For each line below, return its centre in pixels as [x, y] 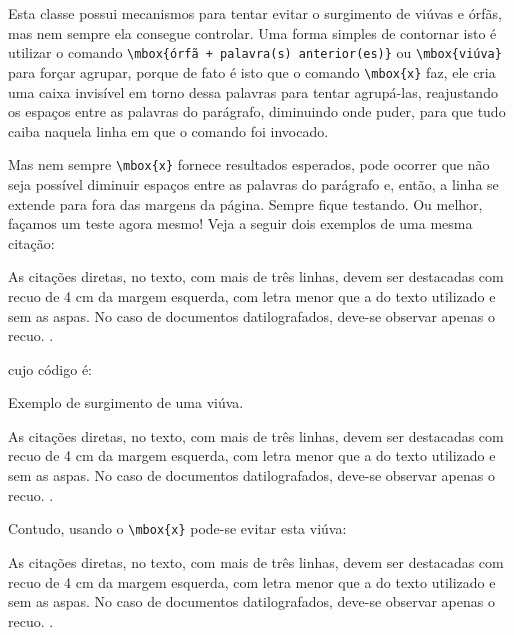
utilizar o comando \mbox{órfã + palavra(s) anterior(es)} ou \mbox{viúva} [255, 52]
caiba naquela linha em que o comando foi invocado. [168, 130]
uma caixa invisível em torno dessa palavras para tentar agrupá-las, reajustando [253, 91]
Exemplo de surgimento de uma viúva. [126, 402]
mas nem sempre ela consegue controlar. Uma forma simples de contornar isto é [252, 32]
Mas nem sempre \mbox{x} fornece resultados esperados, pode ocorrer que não [249, 164]
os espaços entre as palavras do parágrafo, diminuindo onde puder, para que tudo [257, 111]
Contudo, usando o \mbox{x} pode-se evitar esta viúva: [177, 528]
